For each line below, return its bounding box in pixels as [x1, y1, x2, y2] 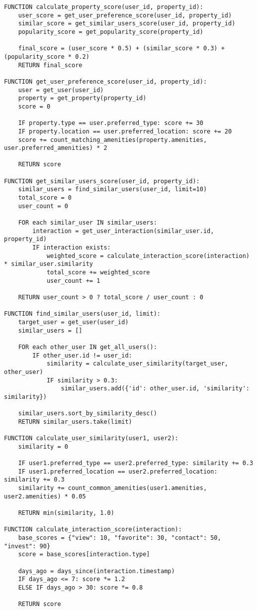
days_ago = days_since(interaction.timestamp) [18, 567, 175, 575]
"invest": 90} [4, 542, 51, 550]
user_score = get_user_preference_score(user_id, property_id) [18, 11, 232, 19]
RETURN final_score [18, 61, 83, 69]
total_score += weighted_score [46, 269, 150, 276]
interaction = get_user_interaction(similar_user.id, [32, 227, 214, 235]
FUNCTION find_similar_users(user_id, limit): [4, 310, 161, 318]
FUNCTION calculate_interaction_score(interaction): [4, 526, 182, 533]
